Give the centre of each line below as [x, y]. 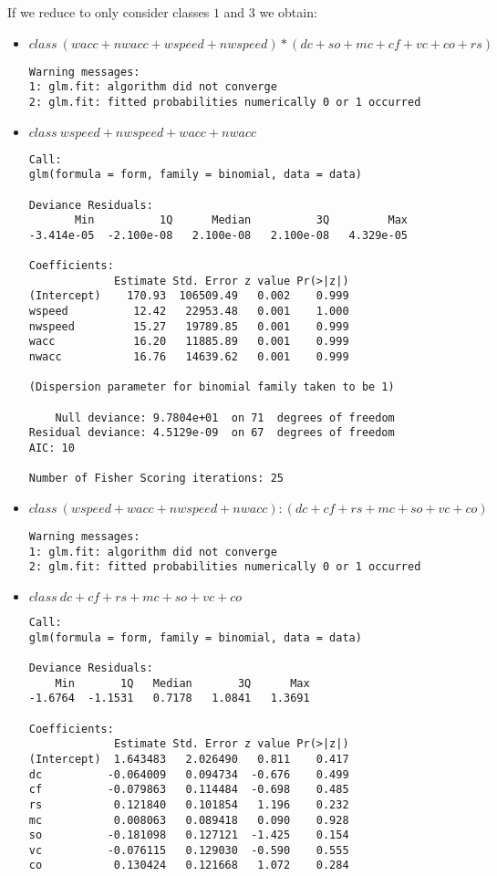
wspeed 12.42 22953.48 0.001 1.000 [189, 312]
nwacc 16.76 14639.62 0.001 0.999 [189, 357]
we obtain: [288, 12]
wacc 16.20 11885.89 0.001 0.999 [189, 342]
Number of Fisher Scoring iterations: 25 [156, 479]
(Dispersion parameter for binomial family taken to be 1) [212, 387]
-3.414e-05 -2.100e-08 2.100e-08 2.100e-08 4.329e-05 [218, 235]
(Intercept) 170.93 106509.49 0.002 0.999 [189, 296]
